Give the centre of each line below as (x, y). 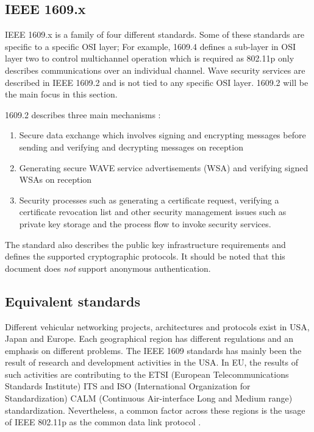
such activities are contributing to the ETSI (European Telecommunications (147, 374)
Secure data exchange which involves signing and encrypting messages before (162, 135)
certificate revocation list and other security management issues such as (153, 212)
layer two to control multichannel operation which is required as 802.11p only (150, 58)
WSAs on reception (55, 179)
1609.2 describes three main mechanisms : (83, 114)
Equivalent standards (73, 301)
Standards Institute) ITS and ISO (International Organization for (128, 386)
